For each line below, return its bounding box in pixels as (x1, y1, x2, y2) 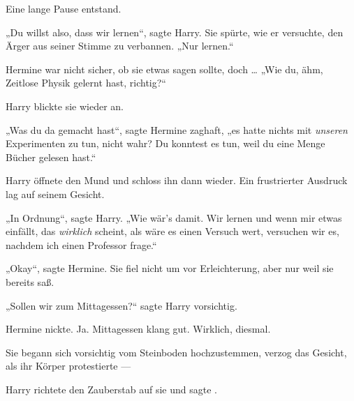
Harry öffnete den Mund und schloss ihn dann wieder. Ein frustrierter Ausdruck (6, 173, 348, 188)
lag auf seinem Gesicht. (6, 186, 105, 201)
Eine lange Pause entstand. (6, 1, 121, 15)
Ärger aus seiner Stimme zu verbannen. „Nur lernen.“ (6, 38, 234, 53)
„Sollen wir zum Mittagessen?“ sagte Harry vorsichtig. (6, 298, 237, 312)
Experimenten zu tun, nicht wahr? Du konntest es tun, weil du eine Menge (6, 136, 325, 151)
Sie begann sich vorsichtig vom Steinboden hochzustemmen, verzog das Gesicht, (6, 345, 347, 359)
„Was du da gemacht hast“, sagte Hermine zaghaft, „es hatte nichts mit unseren (6, 122, 348, 137)
